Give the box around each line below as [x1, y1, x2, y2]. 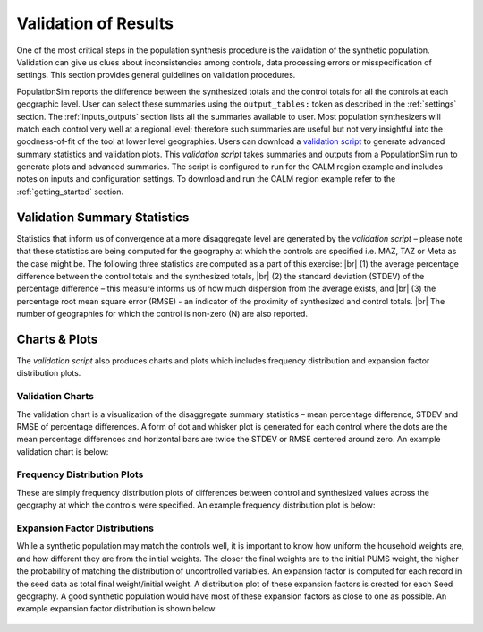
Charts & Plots [16, 331, 98, 346]
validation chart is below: [16, 446, 109, 457]
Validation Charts [16, 390, 94, 403]
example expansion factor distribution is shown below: [16, 603, 218, 614]
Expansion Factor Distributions [16, 522, 154, 534]
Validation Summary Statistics [16, 209, 190, 225]
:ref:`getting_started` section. [16, 186, 124, 197]
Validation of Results [16, 13, 174, 33]
